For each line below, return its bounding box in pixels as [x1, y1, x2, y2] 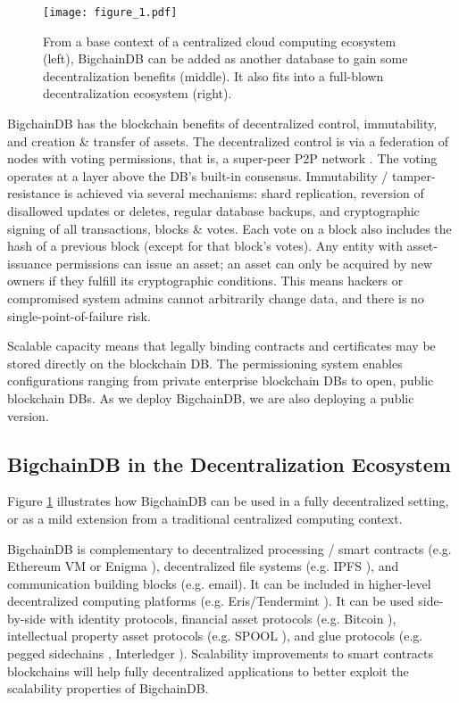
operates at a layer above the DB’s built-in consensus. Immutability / [7, 166, 388, 185]
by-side [7, 608, 46, 627]
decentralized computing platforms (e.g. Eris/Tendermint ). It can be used [7, 591, 414, 610]
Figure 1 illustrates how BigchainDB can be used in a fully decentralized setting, [7, 492, 449, 510]
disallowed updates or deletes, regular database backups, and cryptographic [7, 202, 420, 219]
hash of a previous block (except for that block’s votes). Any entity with [7, 236, 403, 255]
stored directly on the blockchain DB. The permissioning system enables [7, 353, 403, 372]
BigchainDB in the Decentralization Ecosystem [7, 450, 451, 477]
